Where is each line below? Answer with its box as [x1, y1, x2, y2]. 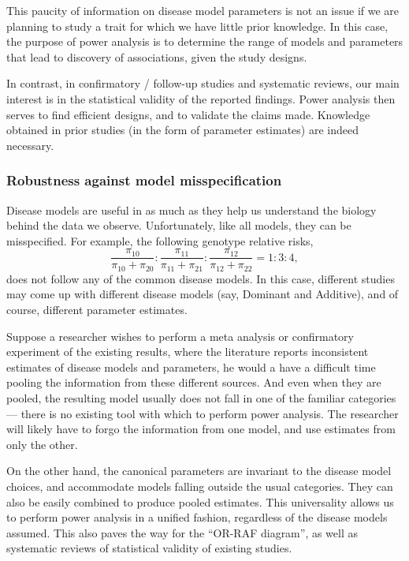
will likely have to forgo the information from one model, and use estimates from [6, 421, 396, 437]
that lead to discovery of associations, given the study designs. [6, 48, 307, 65]
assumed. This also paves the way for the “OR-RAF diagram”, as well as [6, 524, 359, 540]
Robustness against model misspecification [6, 170, 282, 190]
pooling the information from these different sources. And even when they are [6, 374, 381, 391]
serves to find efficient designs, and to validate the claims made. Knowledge [6, 106, 370, 122]
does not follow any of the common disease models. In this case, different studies [6, 270, 395, 286]
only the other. [6, 436, 78, 452]
